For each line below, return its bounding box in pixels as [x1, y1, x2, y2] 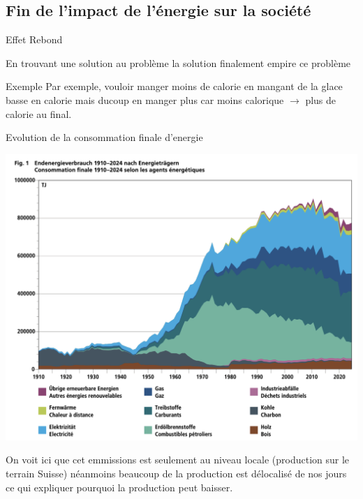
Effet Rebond [6, 32, 63, 47]
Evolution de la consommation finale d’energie [6, 130, 203, 144]
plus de [305, 92, 336, 107]
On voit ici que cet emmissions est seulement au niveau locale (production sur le [6, 452, 350, 467]
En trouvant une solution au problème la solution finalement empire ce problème [6, 55, 351, 70]
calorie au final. [6, 106, 72, 121]
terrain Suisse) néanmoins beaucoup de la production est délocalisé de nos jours [6, 466, 347, 480]
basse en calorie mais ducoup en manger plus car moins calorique [6, 92, 284, 107]
